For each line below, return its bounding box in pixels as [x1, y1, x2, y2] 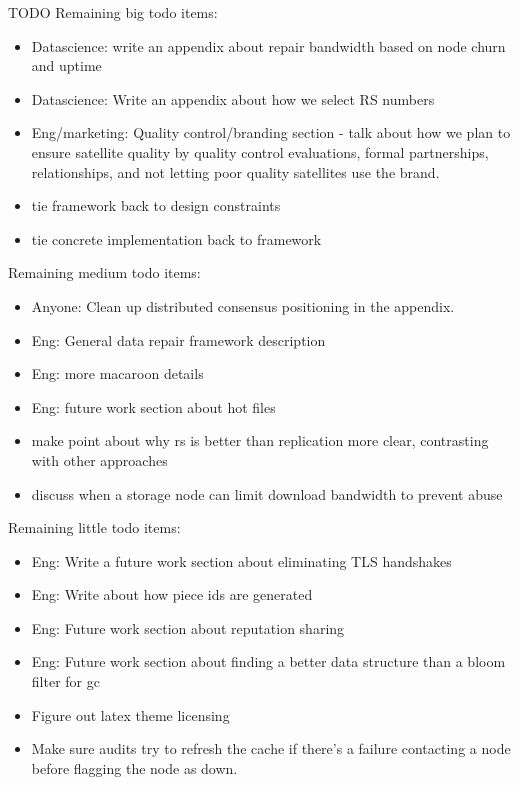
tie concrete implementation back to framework [31, 228, 322, 249]
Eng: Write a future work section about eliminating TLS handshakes [31, 550, 452, 571]
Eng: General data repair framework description [31, 329, 326, 350]
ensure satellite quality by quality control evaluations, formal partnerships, [31, 141, 489, 162]
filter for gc [31, 671, 100, 692]
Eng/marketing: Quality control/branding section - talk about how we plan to [31, 122, 511, 143]
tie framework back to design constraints [31, 195, 281, 216]
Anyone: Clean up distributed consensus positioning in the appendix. [31, 295, 455, 316]
